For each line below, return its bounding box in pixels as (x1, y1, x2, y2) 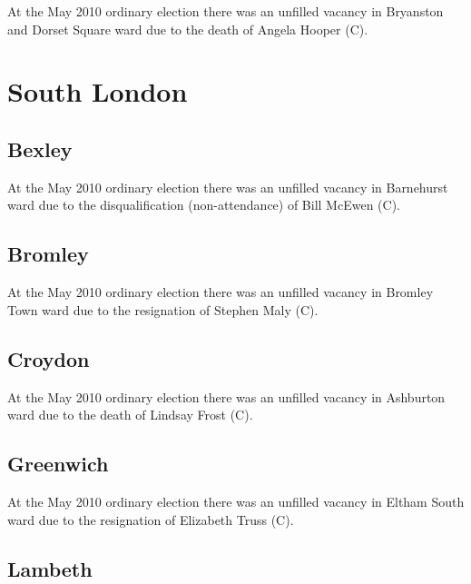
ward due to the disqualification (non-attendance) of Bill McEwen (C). (7, 195, 400, 214)
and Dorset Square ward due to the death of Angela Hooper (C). (7, 19, 368, 38)
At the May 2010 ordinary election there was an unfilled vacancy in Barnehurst (7, 177, 448, 196)
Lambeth (7, 554, 93, 582)
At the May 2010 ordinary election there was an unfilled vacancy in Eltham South (7, 491, 465, 510)
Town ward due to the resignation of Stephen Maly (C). (7, 300, 319, 319)
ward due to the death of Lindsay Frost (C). (7, 405, 253, 424)
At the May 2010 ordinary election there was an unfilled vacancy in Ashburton (7, 387, 446, 406)
